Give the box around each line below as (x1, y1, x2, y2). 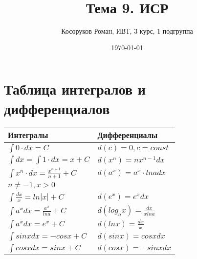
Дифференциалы (97, 129, 158, 141)
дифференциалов (4, 98, 110, 118)
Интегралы (8, 129, 48, 141)
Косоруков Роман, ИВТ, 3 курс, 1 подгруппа (61, 26, 193, 36)
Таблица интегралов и (4, 79, 146, 99)
